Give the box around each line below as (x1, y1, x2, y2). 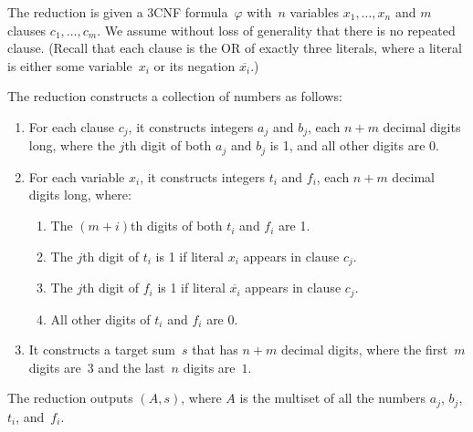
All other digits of (50, 309, 151, 328)
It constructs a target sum (28, 340, 175, 359)
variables (289, 3, 339, 21)
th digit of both (124, 136, 212, 155)
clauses (7, 20, 47, 39)
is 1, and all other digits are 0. (269, 136, 439, 155)
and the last (98, 357, 165, 376)
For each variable (28, 167, 125, 186)
